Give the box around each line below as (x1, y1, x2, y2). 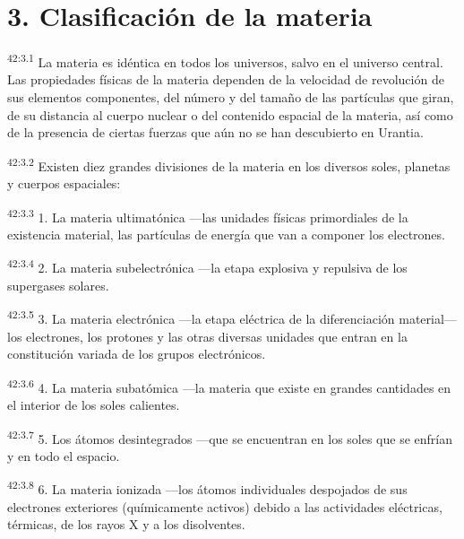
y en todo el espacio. (7, 446, 120, 465)
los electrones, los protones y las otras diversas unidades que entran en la (7, 326, 408, 345)
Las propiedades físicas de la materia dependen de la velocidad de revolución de (7, 70, 444, 89)
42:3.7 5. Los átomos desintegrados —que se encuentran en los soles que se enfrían (7, 426, 453, 448)
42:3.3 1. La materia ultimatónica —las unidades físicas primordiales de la (7, 204, 408, 226)
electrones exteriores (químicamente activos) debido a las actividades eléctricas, (7, 497, 443, 516)
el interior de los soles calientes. (7, 395, 180, 413)
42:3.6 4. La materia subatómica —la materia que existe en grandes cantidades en (7, 375, 451, 396)
